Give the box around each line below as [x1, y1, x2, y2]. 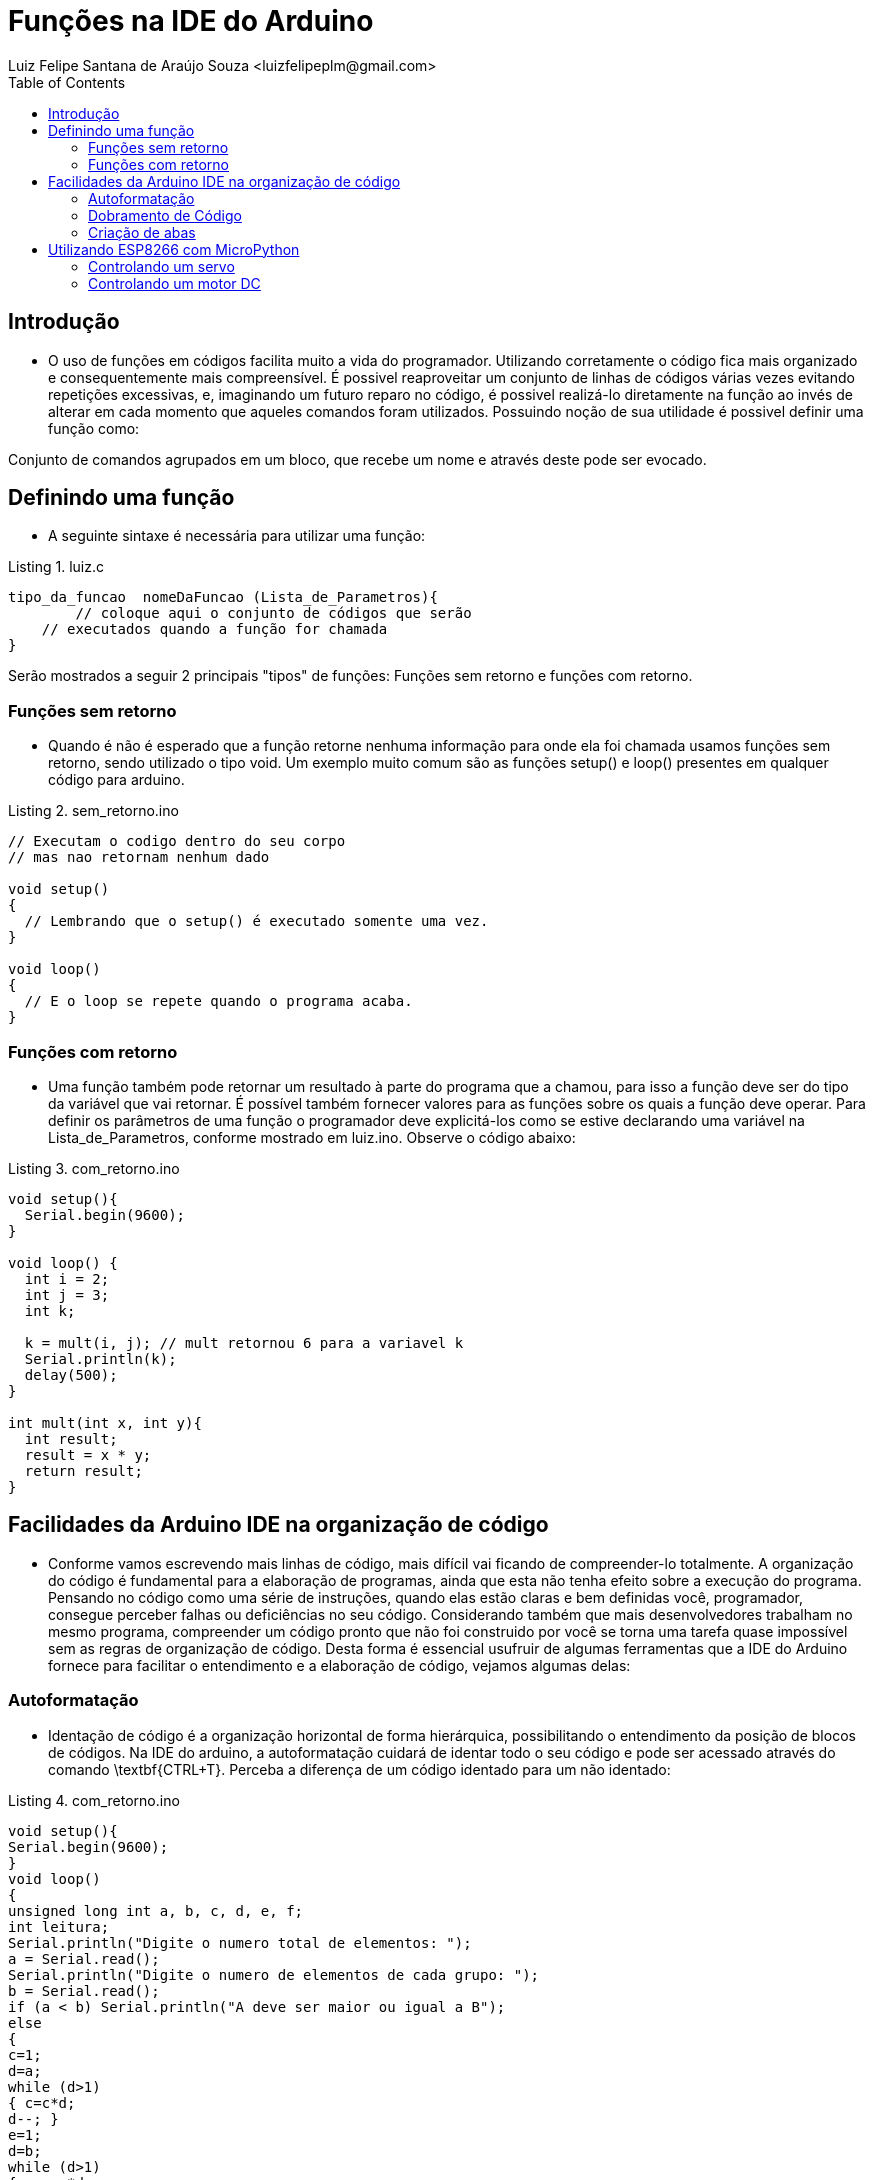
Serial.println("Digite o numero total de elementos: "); [8, 1934, 472, 1951]
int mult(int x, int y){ [8, 1414, 202, 1431]
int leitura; [8, 1918, 110, 1935]
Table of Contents [8, 73, 126, 91]
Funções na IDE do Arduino [8, 4, 374, 38]
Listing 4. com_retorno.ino [8, 1791, 180, 1809]
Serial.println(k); [24, 1350, 177, 1367]
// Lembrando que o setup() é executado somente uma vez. [24, 913, 489, 930]
